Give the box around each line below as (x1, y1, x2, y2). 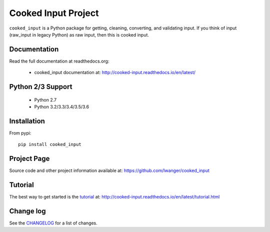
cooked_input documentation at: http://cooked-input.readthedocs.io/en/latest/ (34, 69, 196, 75)
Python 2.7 (34, 96, 57, 102)
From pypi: (9, 130, 31, 136)
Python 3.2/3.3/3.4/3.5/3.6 (34, 104, 89, 110)
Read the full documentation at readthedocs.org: (9, 58, 109, 64)
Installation (9, 116, 45, 125)
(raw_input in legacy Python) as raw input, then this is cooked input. (9, 31, 149, 37)
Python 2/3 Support (9, 82, 72, 91)
